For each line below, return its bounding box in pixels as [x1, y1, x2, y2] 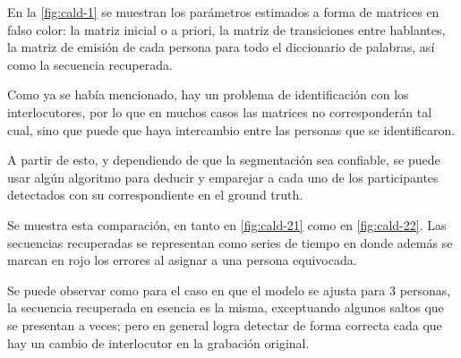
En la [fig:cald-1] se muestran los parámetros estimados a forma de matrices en [7, 3, 440, 21]
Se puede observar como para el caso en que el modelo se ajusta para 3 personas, [7, 280, 451, 299]
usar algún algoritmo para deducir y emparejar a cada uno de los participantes [7, 167, 439, 186]
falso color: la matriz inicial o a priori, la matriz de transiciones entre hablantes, [7, 20, 446, 38]
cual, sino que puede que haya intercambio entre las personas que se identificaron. [7, 120, 456, 139]
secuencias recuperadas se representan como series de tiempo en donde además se [7, 233, 453, 251]
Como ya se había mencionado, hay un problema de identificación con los [7, 85, 409, 104]
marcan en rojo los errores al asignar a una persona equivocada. [7, 251, 357, 269]
